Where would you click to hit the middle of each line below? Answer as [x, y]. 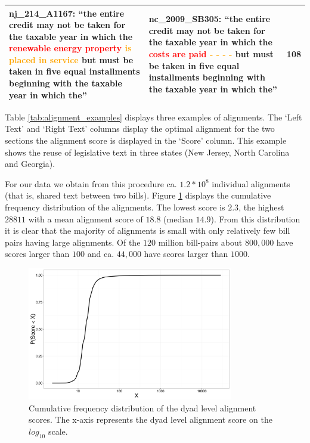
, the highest [261, 207]
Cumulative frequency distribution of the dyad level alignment [142, 408]
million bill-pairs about [200, 242]
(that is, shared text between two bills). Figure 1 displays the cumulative [138, 195]
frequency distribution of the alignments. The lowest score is [115, 207]
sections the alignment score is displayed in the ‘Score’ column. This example [146, 140]
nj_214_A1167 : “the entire [67, 13]
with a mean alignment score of [86, 219]
